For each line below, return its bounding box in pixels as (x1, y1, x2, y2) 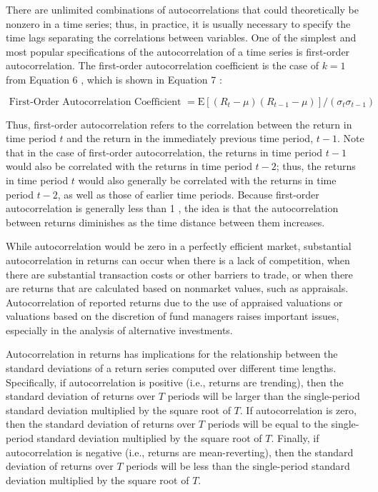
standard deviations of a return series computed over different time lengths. (6, 361, 337, 376)
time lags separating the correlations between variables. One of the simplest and (6, 30, 357, 45)
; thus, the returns (276, 159, 356, 174)
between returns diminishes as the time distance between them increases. (6, 214, 325, 229)
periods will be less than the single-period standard (126, 458, 350, 473)
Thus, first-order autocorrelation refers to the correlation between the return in (6, 116, 352, 131)
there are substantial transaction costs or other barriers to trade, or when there (6, 266, 353, 281)
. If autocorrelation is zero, (239, 402, 357, 417)
